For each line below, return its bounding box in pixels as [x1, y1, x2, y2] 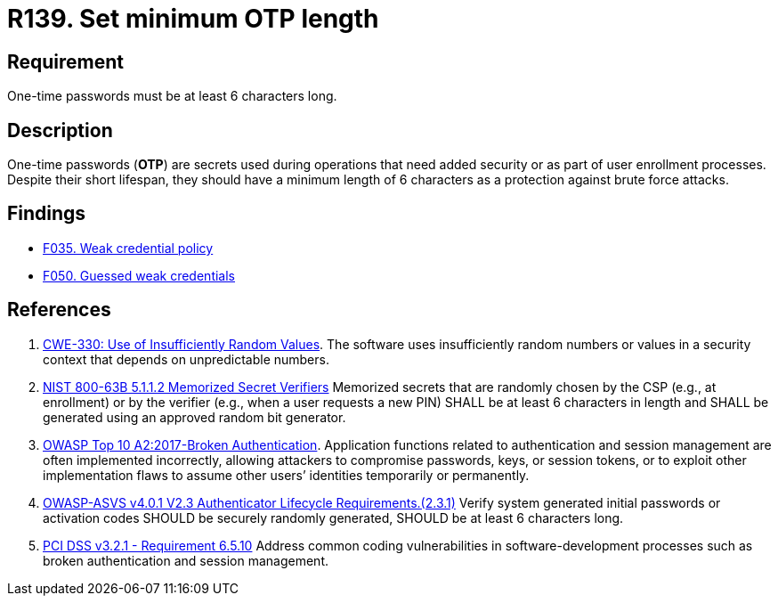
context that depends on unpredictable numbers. [43, 351, 329, 367]
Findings [7, 202, 86, 225]
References [7, 298, 111, 322]
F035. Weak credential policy [43, 240, 214, 256]
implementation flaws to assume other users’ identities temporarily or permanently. [43, 467, 530, 483]
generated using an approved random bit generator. [43, 409, 346, 425]
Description [7, 118, 113, 142]
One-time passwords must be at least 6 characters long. [7, 88, 337, 104]
